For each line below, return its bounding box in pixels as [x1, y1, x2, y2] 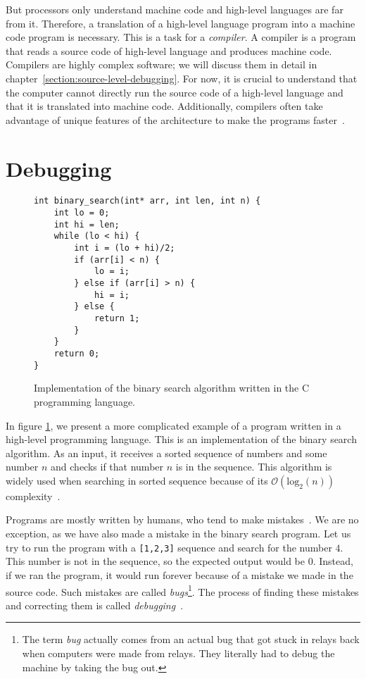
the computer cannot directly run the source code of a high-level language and [6, 85, 343, 99]
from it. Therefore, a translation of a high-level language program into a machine [6, 15, 355, 30]
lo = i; [94, 266, 130, 277]
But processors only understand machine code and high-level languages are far [6, 2, 343, 16]
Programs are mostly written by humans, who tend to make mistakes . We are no [6, 512, 359, 527]
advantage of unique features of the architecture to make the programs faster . [6, 112, 345, 127]
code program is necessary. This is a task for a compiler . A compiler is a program [6, 30, 356, 44]
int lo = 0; [53, 208, 110, 218]
